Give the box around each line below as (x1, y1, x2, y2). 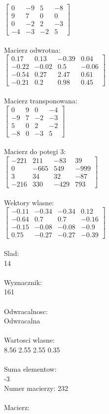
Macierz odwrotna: (4, 44, 61, 55)
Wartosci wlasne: (4, 335, 55, 345)
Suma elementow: (4, 364, 57, 374)
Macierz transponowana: (4, 96, 77, 106)
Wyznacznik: (4, 277, 42, 287)
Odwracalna (4, 316, 40, 326)
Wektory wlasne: (4, 197, 54, 207)
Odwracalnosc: (4, 306, 48, 316)
